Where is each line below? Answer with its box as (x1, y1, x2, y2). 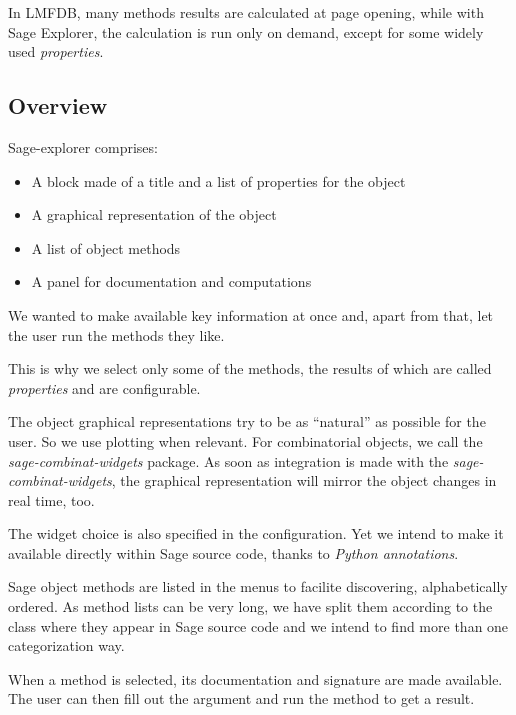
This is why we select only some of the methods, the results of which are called (8, 358, 492, 379)
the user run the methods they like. (8, 324, 225, 345)
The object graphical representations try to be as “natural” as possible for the (8, 411, 486, 432)
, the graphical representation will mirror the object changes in (111, 470, 497, 491)
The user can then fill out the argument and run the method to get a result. (8, 688, 475, 709)
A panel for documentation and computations (31, 271, 312, 292)
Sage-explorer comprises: (8, 136, 158, 157)
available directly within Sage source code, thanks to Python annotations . (8, 542, 459, 563)
